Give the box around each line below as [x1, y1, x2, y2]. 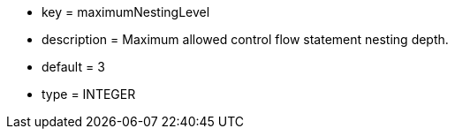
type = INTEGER [42, 87, 136, 102]
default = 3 [42, 59, 105, 74]
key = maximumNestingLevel [42, 4, 210, 19]
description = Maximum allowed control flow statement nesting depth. [42, 32, 449, 47]
